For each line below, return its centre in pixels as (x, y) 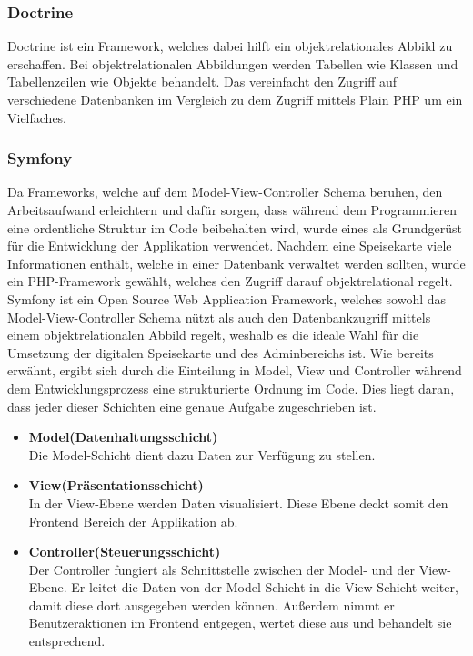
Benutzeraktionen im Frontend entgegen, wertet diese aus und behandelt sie (240, 623)
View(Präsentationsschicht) (116, 485)
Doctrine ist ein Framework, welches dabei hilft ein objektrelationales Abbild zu (230, 46)
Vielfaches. (37, 117)
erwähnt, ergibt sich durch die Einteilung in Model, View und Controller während (235, 370)
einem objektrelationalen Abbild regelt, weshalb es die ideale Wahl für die (213, 335)
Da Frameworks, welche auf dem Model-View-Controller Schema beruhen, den (225, 192)
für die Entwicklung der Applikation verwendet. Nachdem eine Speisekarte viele (230, 246)
